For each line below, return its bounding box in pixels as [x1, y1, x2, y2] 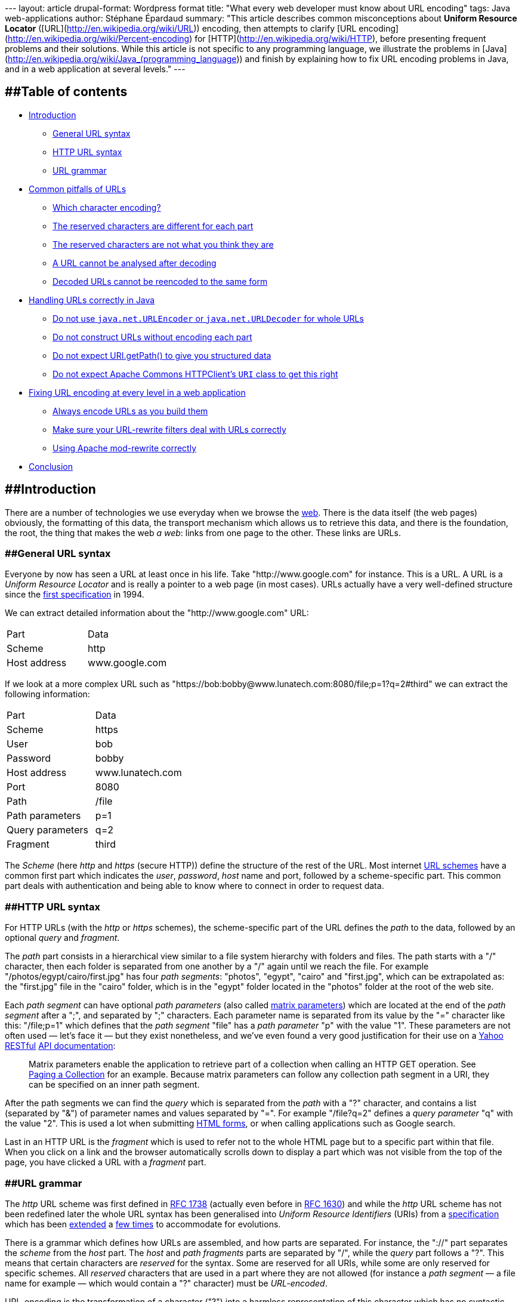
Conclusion [29, 461, 73, 472]
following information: [5, 689, 90, 700]
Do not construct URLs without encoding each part [52, 331, 252, 342]
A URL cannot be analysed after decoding [52, 257, 217, 268]
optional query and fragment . [5, 932, 120, 943]
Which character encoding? [52, 202, 161, 213]
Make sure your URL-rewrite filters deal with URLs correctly [52, 424, 286, 435]
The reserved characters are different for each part [52, 220, 254, 231]
